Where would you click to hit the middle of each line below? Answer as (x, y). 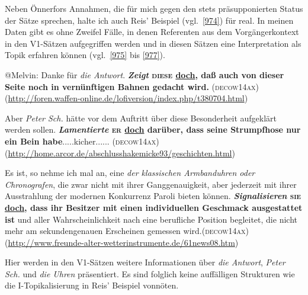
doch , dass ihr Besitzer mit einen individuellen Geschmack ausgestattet (154, 207)
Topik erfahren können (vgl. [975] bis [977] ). (85, 55)
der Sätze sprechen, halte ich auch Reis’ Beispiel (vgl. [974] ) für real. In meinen (149, 20)
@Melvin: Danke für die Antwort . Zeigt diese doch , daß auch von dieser (145, 74)
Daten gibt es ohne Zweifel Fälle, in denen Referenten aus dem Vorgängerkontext (152, 32)
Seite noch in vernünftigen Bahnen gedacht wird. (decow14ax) (132, 86)
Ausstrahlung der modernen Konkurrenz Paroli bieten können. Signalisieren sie (153, 196)
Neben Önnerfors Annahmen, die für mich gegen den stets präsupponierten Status (154, 8)
